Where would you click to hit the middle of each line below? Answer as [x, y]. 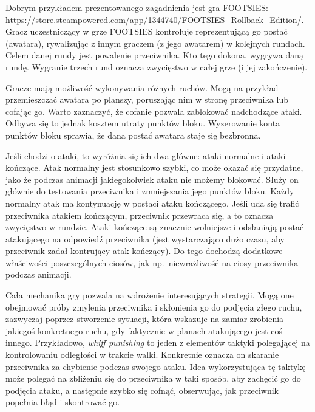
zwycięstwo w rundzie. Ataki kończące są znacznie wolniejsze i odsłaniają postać [155, 227]
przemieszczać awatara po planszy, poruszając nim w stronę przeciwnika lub [147, 99]
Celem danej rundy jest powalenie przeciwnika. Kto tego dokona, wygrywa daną [154, 55]
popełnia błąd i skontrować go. [63, 402]
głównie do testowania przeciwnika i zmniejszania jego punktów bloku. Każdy [150, 191]
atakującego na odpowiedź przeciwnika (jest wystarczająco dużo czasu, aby [145, 239]
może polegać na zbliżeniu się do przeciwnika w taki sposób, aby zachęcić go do [153, 378]
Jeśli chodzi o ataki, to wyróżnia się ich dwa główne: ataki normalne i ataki [146, 155]
